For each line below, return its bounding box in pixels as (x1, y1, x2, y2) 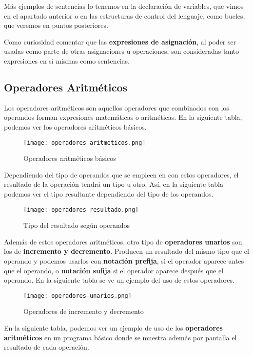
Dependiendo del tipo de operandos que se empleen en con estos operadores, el (4, 169, 239, 179)
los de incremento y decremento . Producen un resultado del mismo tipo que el (4, 246, 249, 256)
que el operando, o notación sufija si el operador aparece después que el (4, 265, 224, 275)
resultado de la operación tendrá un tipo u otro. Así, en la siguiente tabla (4, 179, 223, 189)
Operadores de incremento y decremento (23, 306, 144, 316)
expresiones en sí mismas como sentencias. (4, 55, 130, 66)
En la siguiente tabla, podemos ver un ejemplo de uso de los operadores (4, 323, 223, 333)
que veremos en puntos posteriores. (4, 20, 108, 30)
